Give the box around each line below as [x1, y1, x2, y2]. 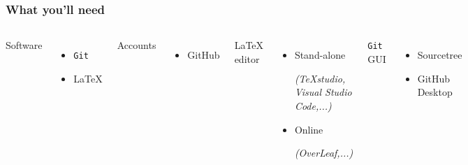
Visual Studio [294, 85, 352, 99]
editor [234, 51, 260, 66]
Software [6, 38, 43, 52]
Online [294, 122, 323, 136]
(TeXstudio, [294, 71, 346, 85]
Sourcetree [417, 48, 462, 62]
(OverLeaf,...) [294, 145, 353, 160]
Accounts [117, 38, 156, 52]
